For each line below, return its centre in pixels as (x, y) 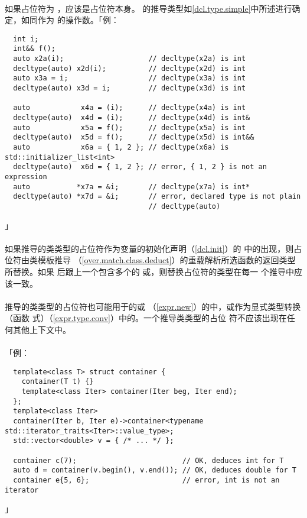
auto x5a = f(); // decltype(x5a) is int (130, 127)
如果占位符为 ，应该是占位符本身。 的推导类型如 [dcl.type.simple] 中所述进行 (148, 8)
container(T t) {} (58, 382)
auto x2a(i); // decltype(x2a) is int (130, 59)
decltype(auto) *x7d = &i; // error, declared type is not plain (157, 197)
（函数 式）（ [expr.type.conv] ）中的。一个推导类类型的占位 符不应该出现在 (146, 318)
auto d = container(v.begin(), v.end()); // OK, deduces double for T (155, 470)
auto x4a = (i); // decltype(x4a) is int (130, 108)
